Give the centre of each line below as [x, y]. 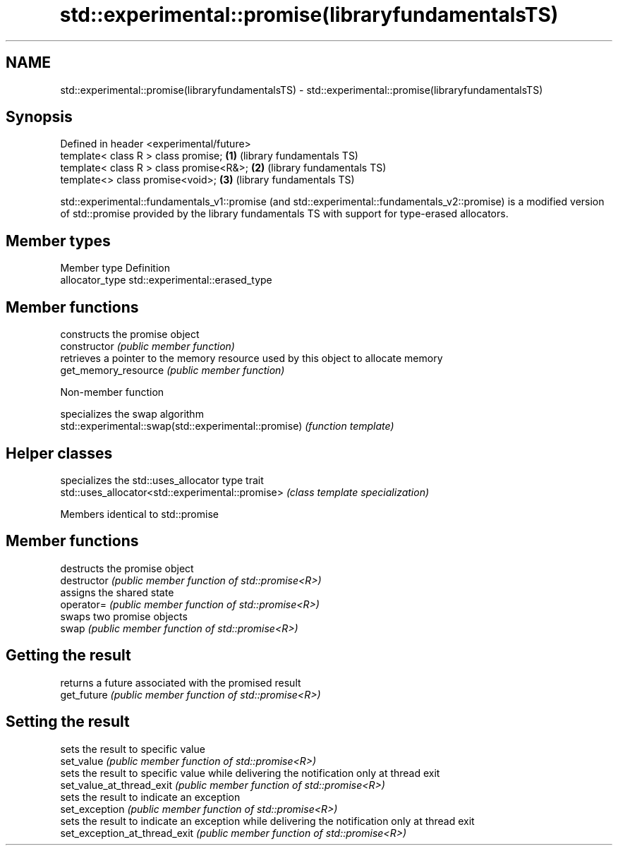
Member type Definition [115, 268]
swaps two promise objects [124, 616]
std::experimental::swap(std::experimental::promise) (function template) [227, 426]
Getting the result [68, 656]
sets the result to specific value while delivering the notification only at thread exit [250, 773]
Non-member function [112, 392]
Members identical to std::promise [139, 514]
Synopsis [39, 117]
